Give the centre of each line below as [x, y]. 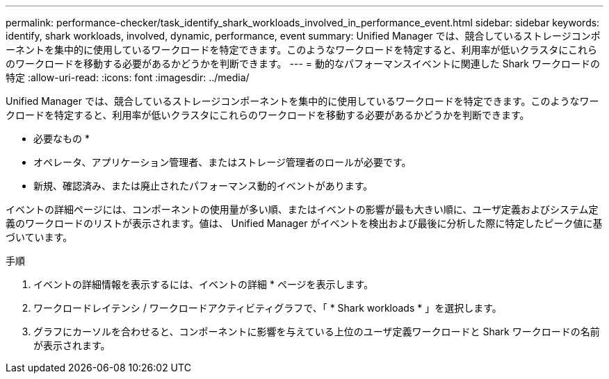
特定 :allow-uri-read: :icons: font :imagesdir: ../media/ [128, 77]
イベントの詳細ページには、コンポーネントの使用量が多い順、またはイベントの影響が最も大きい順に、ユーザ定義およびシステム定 [302, 209]
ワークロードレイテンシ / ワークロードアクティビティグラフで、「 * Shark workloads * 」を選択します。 [268, 308]
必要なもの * [62, 138]
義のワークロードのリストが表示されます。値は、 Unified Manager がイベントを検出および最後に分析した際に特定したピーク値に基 [304, 223]
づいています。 [39, 237]
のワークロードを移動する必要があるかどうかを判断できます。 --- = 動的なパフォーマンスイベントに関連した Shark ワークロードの [303, 64]
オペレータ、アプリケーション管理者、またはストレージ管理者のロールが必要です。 [222, 162]
